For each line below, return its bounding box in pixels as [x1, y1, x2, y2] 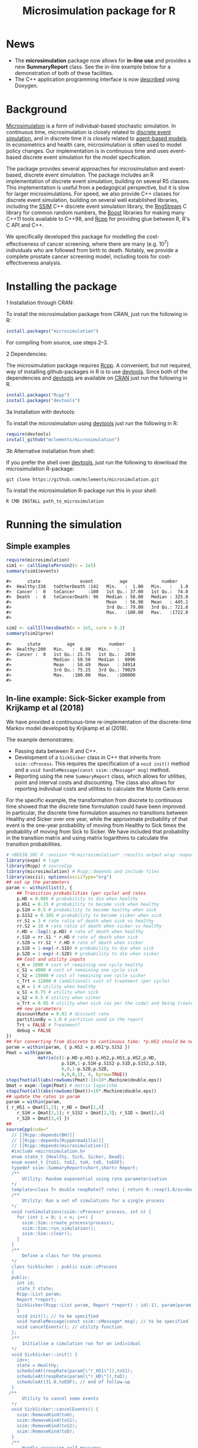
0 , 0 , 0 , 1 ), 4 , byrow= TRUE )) [61, 1072, 128, 1078]
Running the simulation [6, 518, 122, 531]
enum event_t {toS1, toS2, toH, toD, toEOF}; [11, 1159, 126, 1166]
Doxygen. [14, 81, 38, 89]
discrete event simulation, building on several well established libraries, [6, 196, 179, 203]
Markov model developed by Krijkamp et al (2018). [6, 725, 128, 732]
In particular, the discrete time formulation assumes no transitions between [6, 809, 188, 816]
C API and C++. [6, 221, 44, 229]
